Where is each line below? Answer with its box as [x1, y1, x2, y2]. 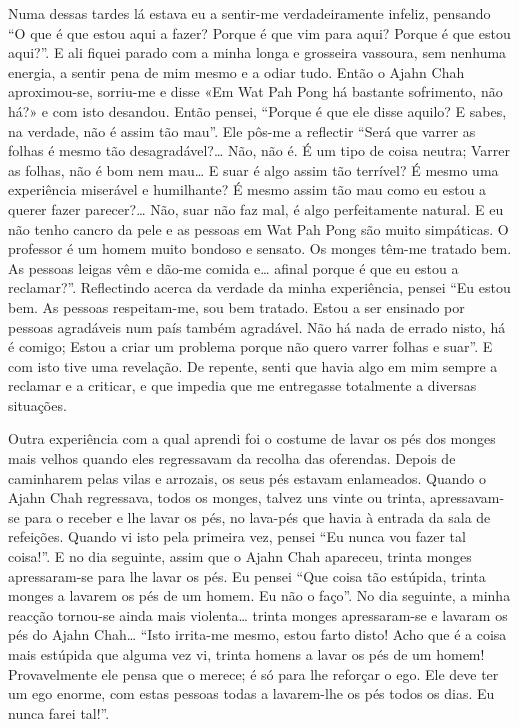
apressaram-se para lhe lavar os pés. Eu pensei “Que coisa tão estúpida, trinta [8, 565, 486, 586]
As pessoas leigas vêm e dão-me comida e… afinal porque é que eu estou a [8, 257, 459, 278]
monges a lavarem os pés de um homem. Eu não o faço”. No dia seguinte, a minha [8, 585, 511, 606]
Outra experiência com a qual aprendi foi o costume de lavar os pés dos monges [8, 428, 496, 449]
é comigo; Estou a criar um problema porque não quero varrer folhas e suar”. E [8, 336, 493, 357]
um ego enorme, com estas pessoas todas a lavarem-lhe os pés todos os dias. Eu [8, 683, 495, 704]
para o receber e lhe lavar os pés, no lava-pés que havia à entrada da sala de [24, 506, 491, 527]
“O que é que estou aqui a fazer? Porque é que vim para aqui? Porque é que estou [8, 22, 511, 43]
